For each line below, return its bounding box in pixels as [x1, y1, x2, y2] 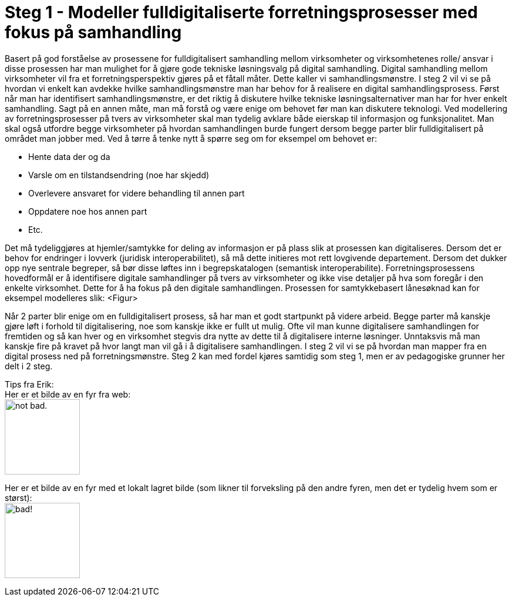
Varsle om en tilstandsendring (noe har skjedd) [28, 169, 210, 180]
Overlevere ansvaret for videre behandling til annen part [28, 188, 245, 198]
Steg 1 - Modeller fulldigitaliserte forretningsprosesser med [5, 2, 478, 22]
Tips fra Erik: [5, 379, 54, 389]
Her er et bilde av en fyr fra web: [5, 389, 131, 399]
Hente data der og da [28, 151, 110, 162]
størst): [5, 492, 32, 503]
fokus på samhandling [5, 22, 182, 42]
